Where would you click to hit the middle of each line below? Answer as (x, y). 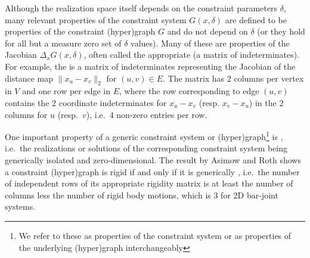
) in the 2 (266, 102)
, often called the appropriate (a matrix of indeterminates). (192, 55)
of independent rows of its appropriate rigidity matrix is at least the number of (149, 183)
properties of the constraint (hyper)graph (80, 31)
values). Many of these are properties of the (210, 43)
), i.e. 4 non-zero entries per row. (147, 114)
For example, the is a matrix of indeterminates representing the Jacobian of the (150, 66)
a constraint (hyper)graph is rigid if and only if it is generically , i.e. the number (152, 171)
